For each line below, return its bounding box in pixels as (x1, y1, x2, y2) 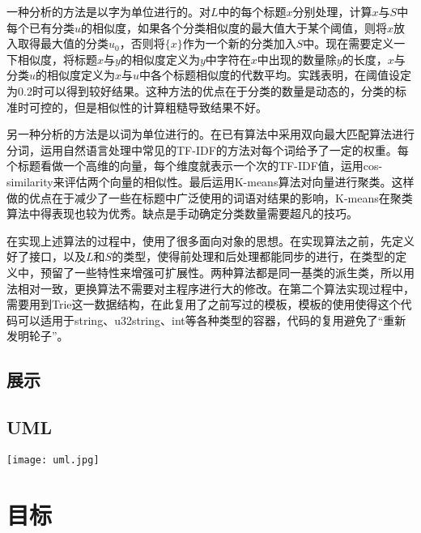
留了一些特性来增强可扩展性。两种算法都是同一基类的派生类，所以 (51, 263, 403, 280)
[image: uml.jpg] (6, 454, 100, 466)
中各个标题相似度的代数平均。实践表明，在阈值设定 (139, 66, 412, 83)
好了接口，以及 (6, 248, 86, 265)
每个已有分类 (6, 19, 74, 36)
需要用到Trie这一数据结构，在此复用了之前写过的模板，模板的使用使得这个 (6, 296, 401, 313)
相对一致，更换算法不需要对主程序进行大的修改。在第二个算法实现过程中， (17, 279, 415, 296)
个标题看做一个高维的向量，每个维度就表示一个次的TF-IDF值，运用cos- (6, 157, 383, 174)
